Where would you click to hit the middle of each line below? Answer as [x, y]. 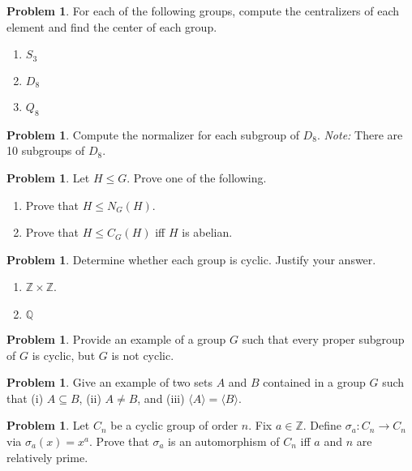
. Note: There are [360, 134]
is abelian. [207, 232]
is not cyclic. [143, 355]
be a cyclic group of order [174, 425]
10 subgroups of [46, 150]
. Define [322, 425]
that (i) [25, 398]
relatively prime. [47, 457]
